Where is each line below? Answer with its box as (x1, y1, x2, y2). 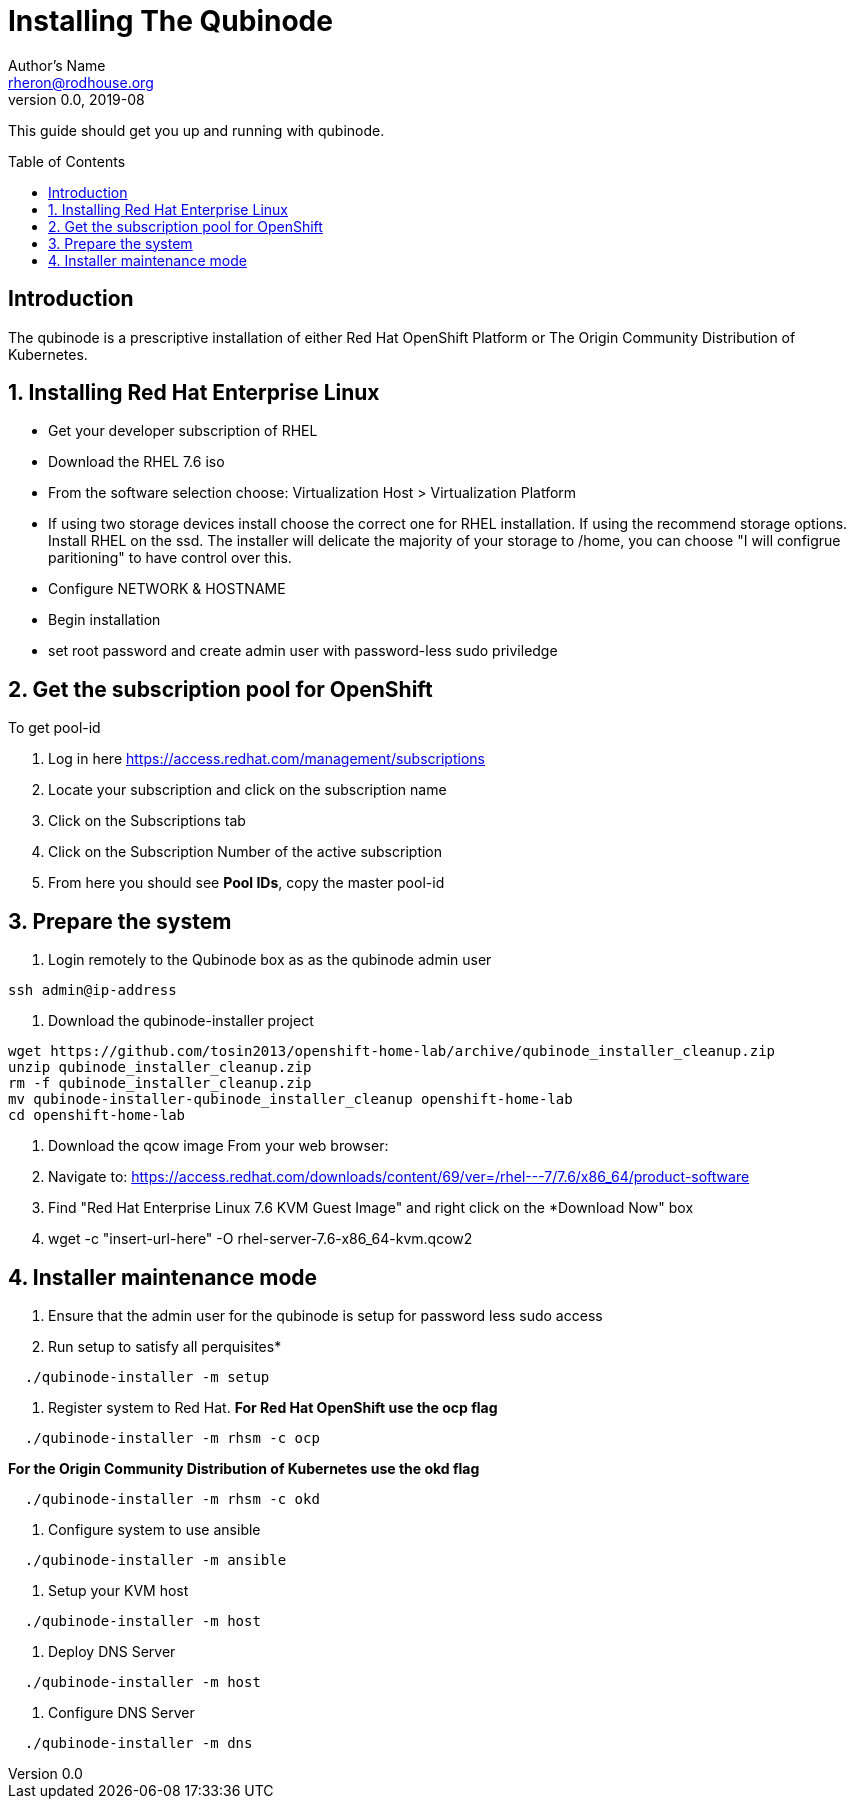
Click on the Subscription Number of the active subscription (48, 843, 443, 861)
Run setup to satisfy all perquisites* (48, 1337, 282, 1355)
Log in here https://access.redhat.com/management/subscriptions (48, 750, 485, 768)
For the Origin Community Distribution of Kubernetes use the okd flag (8, 1459, 480, 1477)
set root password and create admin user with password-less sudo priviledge (48, 642, 558, 660)
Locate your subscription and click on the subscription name (48, 781, 447, 799)
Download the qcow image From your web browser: (48, 1137, 389, 1155)
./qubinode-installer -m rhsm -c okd (24, 1490, 320, 1507)
